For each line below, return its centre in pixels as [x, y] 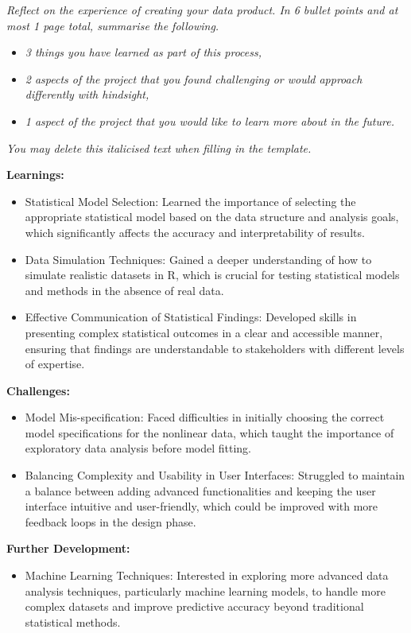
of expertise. [55, 364]
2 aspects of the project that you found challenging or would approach [194, 78]
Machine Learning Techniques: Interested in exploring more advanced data [207, 575]
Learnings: [35, 175]
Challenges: [38, 390]
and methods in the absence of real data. [124, 290]
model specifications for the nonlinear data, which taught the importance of [209, 432]
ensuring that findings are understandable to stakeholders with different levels [215, 348]
